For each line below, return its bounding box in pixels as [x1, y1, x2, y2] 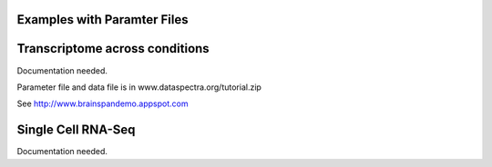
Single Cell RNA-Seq [16, 123, 136, 138]
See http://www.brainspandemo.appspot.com [16, 98, 189, 109]
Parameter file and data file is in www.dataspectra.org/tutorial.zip [16, 82, 261, 93]
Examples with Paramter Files [16, 12, 189, 27]
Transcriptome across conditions [16, 41, 210, 56]
